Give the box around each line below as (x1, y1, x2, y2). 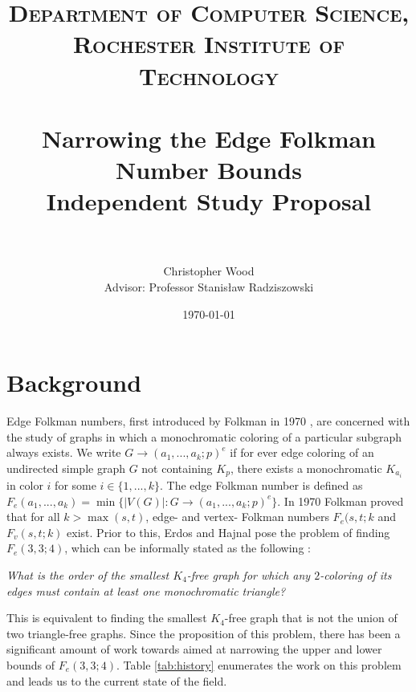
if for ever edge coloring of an (230, 444, 374, 461)
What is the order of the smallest (6, 567, 169, 583)
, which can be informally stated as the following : (64, 539, 311, 556)
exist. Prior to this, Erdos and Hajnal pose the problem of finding (67, 523, 390, 540)
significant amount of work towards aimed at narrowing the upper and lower (6, 641, 382, 657)
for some (55, 477, 96, 494)
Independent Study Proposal (46, 185, 372, 218)
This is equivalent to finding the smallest (6, 609, 207, 626)
